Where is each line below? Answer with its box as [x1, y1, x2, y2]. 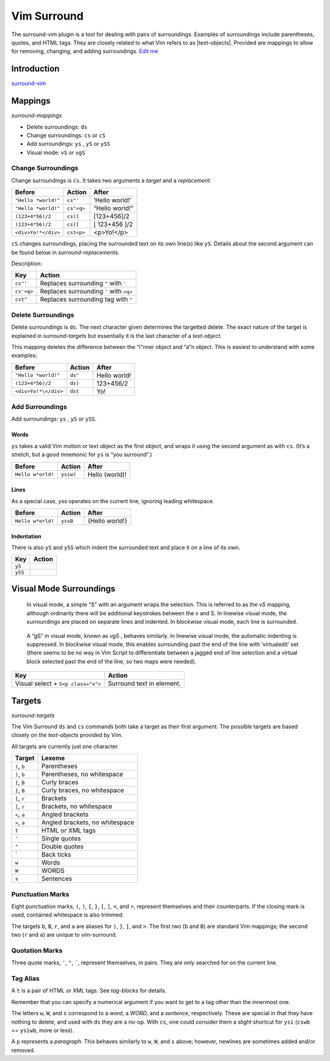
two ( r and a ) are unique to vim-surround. [11, 931, 117, 939]
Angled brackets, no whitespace [41, 818, 134, 827]
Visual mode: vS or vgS [26, 149, 86, 156]
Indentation [11, 533, 42, 540]
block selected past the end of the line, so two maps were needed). [26, 658, 197, 665]
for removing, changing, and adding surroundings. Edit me [11, 48, 158, 55]
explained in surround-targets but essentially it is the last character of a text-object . [11, 332, 222, 339]
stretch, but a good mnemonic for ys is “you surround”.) [11, 451, 152, 459]
